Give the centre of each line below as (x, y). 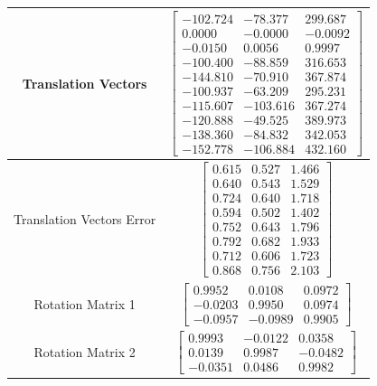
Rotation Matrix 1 (85, 303)
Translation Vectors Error (85, 219)
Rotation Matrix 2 (85, 352)
